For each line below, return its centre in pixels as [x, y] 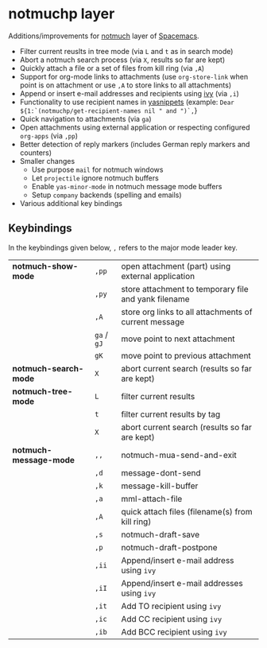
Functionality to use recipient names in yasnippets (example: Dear [127, 102]
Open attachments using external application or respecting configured [135, 127]
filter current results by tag [171, 414]
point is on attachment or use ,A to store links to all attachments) [126, 85]
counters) [36, 153]
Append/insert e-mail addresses [182, 583]
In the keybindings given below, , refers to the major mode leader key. [123, 247]
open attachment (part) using [176, 266]
